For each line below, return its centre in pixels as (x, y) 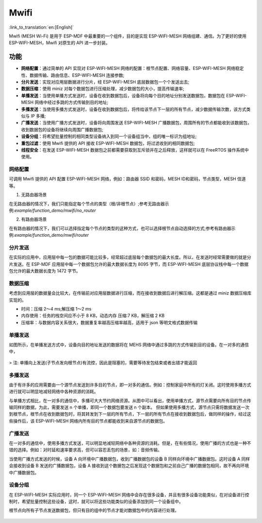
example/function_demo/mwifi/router (52, 235)
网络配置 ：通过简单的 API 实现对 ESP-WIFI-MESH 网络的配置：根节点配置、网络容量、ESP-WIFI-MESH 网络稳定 (132, 69)
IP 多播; (38, 116)
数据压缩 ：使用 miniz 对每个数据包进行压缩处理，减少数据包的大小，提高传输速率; (103, 89)
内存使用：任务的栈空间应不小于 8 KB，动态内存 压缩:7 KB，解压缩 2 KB (93, 315)
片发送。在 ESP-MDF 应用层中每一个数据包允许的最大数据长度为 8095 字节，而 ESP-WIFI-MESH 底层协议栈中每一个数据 (129, 264)
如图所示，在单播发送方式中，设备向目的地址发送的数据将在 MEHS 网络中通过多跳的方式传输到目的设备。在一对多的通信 (129, 345)
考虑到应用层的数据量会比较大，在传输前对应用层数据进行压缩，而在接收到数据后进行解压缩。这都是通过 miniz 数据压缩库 (130, 293)
